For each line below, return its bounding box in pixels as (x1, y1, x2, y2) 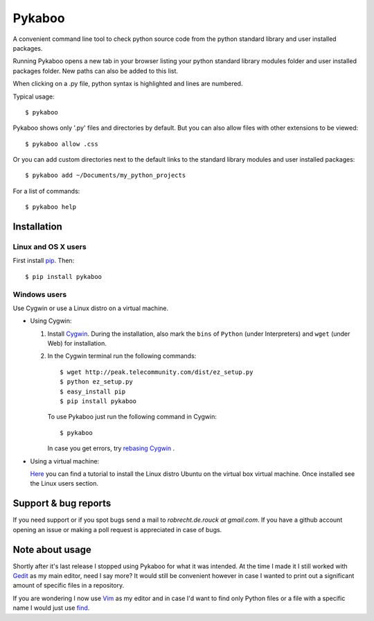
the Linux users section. (30, 479, 99, 488)
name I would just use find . (12, 604, 90, 612)
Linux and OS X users (12, 242, 87, 252)
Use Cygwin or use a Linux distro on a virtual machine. (12, 304, 169, 312)
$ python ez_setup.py (60, 378, 133, 386)
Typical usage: (12, 92, 55, 101)
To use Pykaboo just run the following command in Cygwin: (47, 413, 217, 421)
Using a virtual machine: (30, 457, 100, 465)
